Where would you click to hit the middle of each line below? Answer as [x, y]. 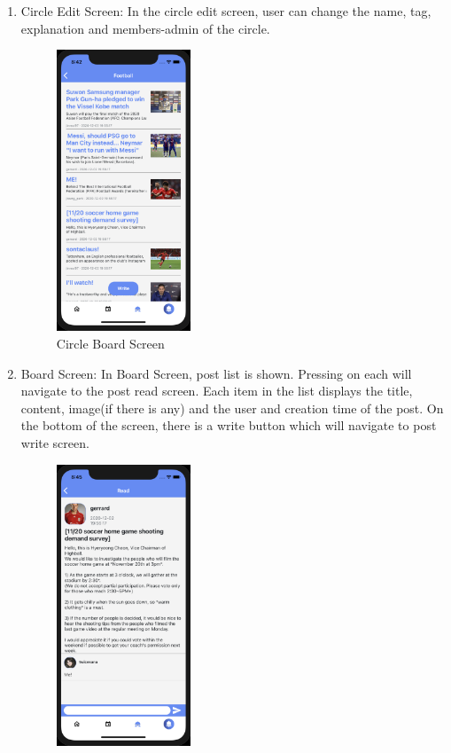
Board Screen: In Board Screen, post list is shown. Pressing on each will [216, 373]
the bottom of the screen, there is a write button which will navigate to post [229, 425]
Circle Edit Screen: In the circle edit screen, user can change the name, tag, [226, 11]
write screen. [55, 442]
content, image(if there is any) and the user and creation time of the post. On [232, 408]
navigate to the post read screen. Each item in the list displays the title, [217, 391]
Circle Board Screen [110, 343]
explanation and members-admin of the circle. [145, 28]
